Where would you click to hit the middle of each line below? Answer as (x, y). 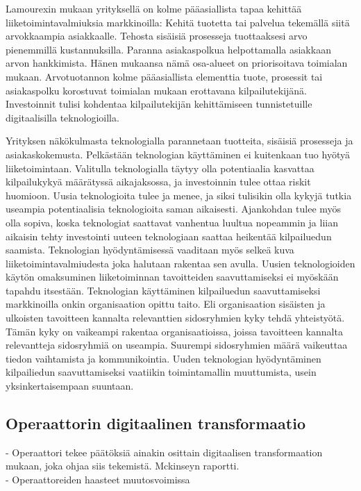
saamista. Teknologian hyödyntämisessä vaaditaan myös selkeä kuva (150, 250)
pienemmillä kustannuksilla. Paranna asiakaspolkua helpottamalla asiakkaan (168, 49)
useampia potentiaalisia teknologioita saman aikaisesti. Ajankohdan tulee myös (174, 209)
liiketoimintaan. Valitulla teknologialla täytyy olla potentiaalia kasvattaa (160, 168)
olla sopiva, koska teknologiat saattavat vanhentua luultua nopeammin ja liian (172, 222)
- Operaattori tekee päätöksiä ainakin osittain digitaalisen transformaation (164, 452)
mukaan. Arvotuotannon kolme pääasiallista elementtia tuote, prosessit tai (164, 76)
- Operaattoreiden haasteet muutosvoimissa (98, 480)
